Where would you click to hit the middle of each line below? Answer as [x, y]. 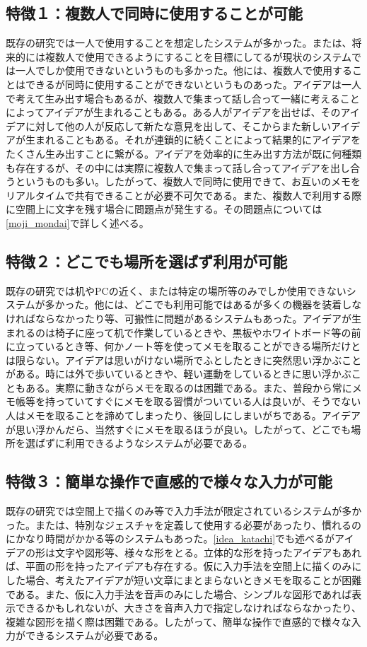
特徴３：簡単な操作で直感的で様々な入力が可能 [169, 481]
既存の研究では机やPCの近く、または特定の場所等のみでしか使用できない [176, 290]
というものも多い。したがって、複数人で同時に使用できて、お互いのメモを [188, 181]
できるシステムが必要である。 [94, 635]
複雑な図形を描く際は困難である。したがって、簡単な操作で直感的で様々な [179, 621]
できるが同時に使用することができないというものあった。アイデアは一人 [193, 84]
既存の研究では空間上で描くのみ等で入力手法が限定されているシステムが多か [184, 511]
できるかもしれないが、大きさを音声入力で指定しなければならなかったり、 [188, 608]
